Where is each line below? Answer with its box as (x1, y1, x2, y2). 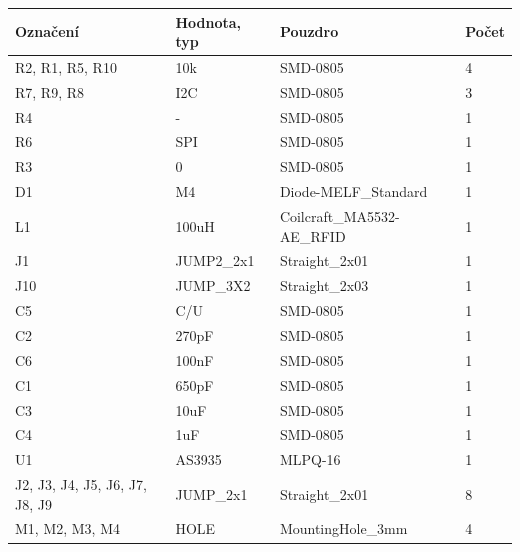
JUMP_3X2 (175, 275, 251, 296)
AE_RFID (279, 225, 346, 246)
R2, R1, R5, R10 (15, 56, 117, 77)
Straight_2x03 (279, 275, 369, 296)
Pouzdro (279, 21, 339, 42)
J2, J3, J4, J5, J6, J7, (15, 474, 147, 495)
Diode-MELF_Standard (279, 181, 428, 202)
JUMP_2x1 (175, 483, 248, 504)
